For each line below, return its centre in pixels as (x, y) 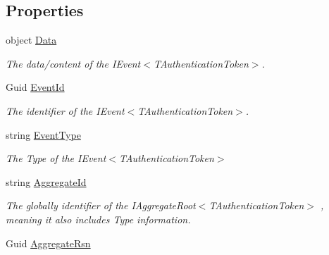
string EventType (43, 134)
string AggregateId (46, 181)
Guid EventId (35, 87)
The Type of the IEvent (56, 158)
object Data (31, 40)
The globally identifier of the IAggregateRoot (101, 205)
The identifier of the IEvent (65, 110)
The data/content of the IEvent (73, 63)
